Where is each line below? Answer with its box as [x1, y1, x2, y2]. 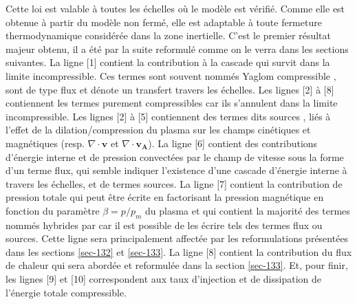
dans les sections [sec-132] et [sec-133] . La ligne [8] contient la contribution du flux [6, 244, 352, 259]
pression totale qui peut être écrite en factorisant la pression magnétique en [6, 190, 324, 204]
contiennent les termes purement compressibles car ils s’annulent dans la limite [6, 96, 338, 110]
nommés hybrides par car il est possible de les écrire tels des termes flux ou [6, 217, 323, 232]
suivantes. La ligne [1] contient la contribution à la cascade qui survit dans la [6, 55, 330, 69]
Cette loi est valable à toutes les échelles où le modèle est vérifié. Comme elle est [6, 1, 345, 15]
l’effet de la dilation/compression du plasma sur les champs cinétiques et [6, 122, 311, 137]
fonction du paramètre [6, 203, 100, 217]
